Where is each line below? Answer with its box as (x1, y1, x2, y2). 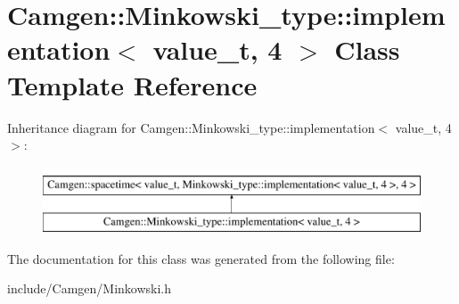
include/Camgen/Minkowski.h (7, 279, 172, 298)
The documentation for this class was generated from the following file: (7, 249, 395, 267)
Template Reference (7, 66, 258, 103)
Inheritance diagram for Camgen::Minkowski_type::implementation (7, 118, 375, 136)
